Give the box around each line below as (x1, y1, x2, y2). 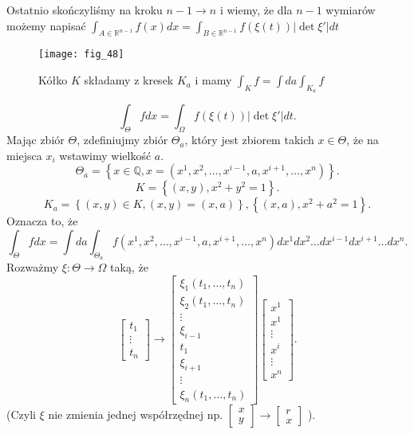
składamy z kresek (84, 72, 174, 88)
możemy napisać (6, 17, 86, 33)
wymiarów (325, 2, 376, 18)
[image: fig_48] (38, 49, 124, 61)
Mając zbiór (6, 131, 65, 148)
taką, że (110, 259, 148, 276)
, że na (346, 131, 379, 148)
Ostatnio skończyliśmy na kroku (6, 2, 163, 18)
